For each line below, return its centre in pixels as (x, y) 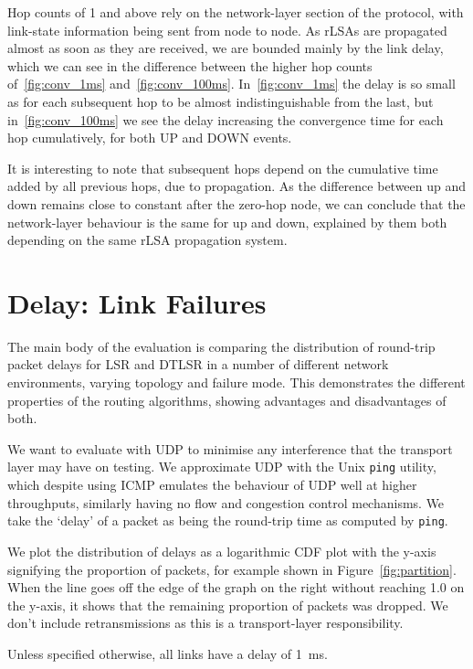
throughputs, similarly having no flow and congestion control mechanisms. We (226, 502)
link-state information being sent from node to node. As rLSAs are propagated (227, 30)
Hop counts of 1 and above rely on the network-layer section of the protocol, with (236, 12)
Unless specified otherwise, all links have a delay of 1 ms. (168, 653)
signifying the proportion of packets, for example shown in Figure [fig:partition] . (232, 569)
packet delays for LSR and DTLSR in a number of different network (198, 364)
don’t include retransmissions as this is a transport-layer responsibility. (205, 623)
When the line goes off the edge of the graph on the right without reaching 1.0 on (236, 587)
